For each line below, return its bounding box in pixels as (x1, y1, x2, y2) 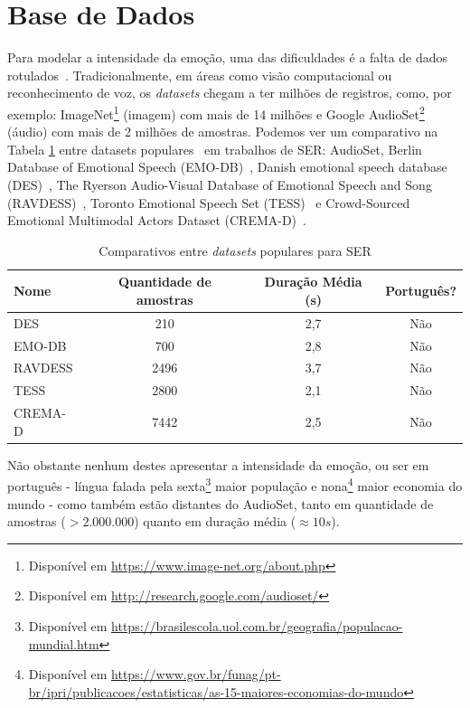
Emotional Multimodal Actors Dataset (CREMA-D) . (7, 211, 306, 230)
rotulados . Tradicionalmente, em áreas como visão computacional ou (7, 65, 392, 84)
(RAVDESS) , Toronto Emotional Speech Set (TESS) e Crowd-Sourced (7, 193, 410, 212)
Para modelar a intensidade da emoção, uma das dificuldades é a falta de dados (7, 48, 448, 67)
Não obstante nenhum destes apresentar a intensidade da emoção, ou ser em (7, 455, 429, 474)
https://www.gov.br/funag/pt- (111, 665, 281, 684)
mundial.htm (28, 634, 99, 653)
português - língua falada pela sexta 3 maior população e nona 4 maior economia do (7, 474, 463, 496)
